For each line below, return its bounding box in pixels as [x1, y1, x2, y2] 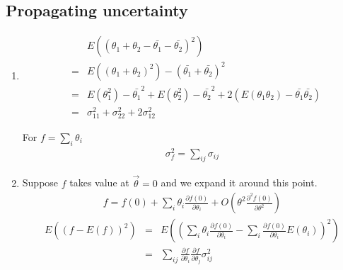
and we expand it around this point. [161, 175, 318, 190]
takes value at [69, 175, 129, 190]
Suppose [22, 175, 59, 190]
